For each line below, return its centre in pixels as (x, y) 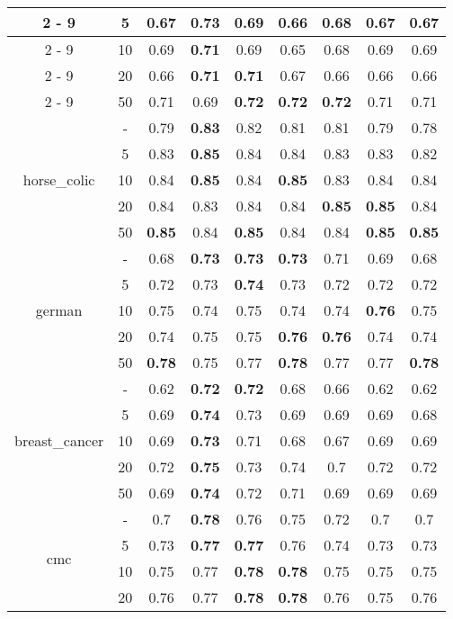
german (59, 310)
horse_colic (59, 179)
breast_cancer (59, 440)
